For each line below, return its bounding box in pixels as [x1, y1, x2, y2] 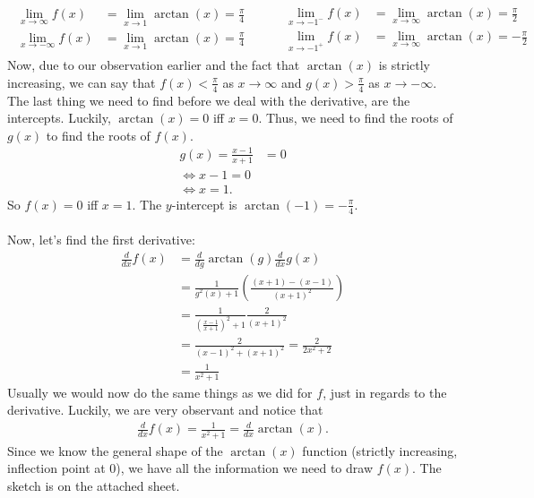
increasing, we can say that [7, 73, 156, 91]
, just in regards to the [323, 382, 447, 401]
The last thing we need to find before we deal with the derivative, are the [7, 90, 410, 109]
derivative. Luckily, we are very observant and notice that [7, 400, 323, 419]
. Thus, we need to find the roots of [258, 108, 453, 127]
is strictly [378, 56, 430, 74]
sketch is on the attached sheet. [7, 476, 180, 494]
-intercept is [171, 194, 237, 213]
